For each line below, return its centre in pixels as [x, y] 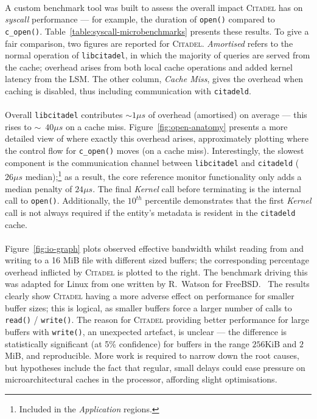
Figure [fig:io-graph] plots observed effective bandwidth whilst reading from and [155, 248]
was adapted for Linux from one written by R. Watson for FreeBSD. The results [157, 284]
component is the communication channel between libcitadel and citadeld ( [152, 162]
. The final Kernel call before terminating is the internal [197, 188]
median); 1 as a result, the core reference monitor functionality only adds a [163, 175]
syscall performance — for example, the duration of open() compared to [140, 19]
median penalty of [39, 188]
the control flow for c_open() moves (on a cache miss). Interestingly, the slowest [155, 151]
